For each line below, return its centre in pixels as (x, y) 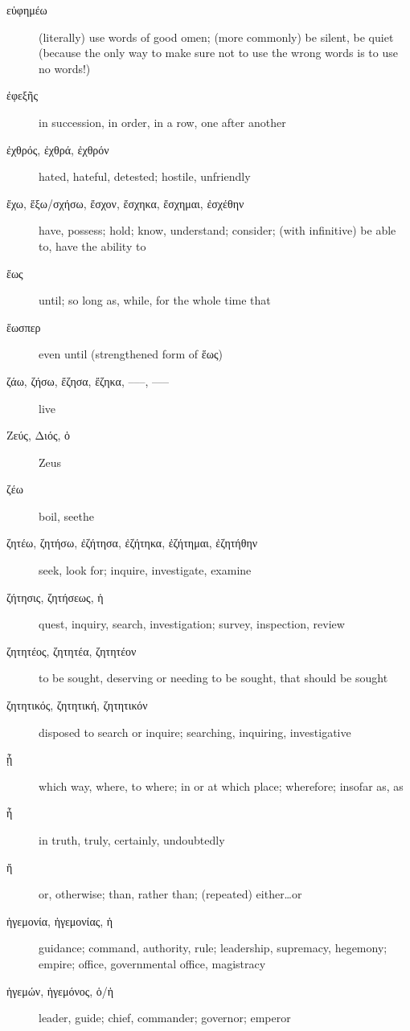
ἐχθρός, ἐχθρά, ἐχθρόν (58, 149)
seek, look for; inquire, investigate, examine (145, 570)
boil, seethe (66, 515)
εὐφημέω (27, 10)
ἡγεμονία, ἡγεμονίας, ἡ (60, 921)
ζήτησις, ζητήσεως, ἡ (55, 597)
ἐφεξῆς (22, 95)
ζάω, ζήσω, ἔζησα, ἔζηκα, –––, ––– (88, 380)
